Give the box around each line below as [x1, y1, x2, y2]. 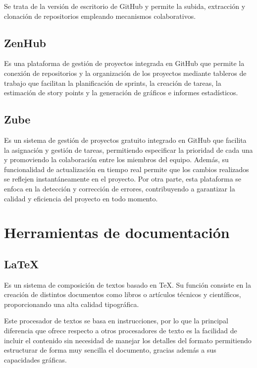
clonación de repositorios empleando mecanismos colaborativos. [4, 10, 196, 21]
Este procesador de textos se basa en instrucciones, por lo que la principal [4, 315, 228, 326]
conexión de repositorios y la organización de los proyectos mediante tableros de [4, 67, 247, 78]
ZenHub [4, 35, 46, 50]
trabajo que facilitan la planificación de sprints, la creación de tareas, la [4, 77, 221, 88]
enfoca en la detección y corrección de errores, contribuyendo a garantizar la [4, 183, 235, 193]
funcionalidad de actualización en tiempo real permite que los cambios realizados [4, 164, 249, 174]
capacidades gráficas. [4, 354, 67, 365]
